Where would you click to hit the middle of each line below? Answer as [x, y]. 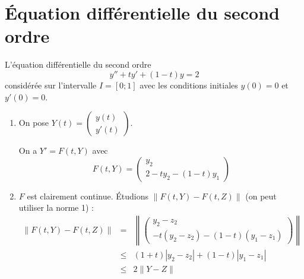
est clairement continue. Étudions [88, 196]
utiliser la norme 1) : [56, 207]
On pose [34, 123]
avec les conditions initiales [189, 85]
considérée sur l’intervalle [51, 85]
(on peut [261, 196]
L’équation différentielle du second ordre [78, 64]
